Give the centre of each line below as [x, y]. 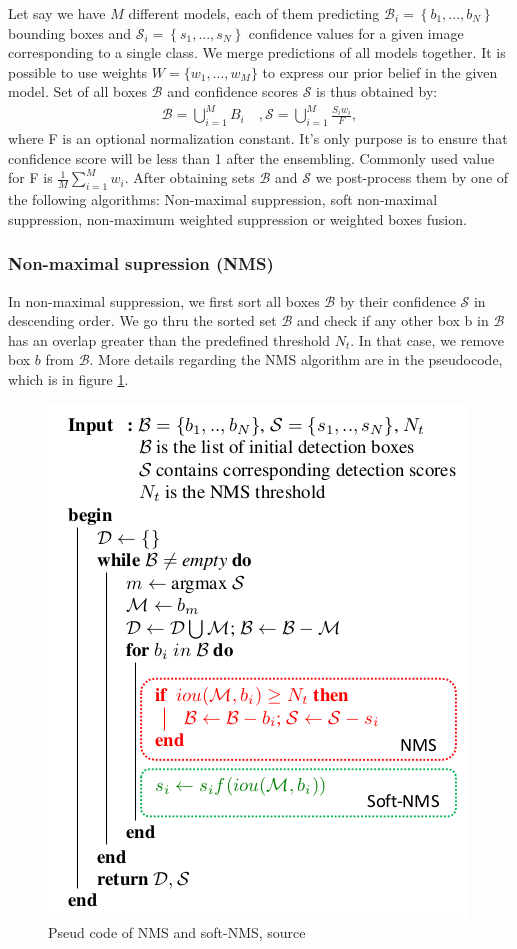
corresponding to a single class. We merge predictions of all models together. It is [257, 52]
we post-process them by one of [412, 177]
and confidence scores [232, 91]
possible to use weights [78, 71]
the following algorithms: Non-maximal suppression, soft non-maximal [223, 199]
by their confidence [397, 300]
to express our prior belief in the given [380, 71]
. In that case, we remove [427, 339]
